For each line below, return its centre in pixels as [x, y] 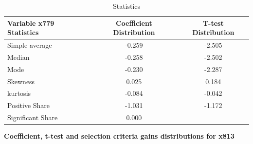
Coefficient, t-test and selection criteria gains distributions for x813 [119, 136]
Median [18, 57]
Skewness [21, 81]
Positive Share [29, 105]
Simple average [30, 45]
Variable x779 [31, 23]
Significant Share [33, 117]
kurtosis [19, 93]
